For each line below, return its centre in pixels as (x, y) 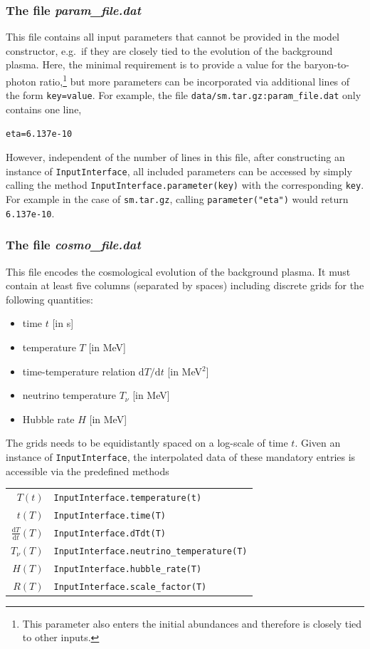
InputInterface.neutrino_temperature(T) (150, 551)
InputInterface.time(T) (110, 515)
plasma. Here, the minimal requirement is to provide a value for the (153, 64)
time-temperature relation (79, 371)
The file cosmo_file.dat (73, 245)
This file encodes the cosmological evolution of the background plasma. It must (178, 271)
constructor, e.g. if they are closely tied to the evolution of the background (169, 50)
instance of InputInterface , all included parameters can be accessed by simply (179, 171)
